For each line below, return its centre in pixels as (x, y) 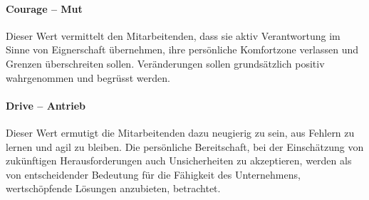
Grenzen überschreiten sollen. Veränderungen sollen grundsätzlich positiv (165, 63)
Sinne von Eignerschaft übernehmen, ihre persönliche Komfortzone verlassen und (182, 49)
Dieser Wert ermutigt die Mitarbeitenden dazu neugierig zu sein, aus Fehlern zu (180, 132)
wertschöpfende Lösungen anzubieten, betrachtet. (113, 188)
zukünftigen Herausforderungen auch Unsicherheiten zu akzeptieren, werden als (179, 160)
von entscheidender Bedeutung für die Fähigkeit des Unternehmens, (153, 174)
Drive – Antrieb (46, 105)
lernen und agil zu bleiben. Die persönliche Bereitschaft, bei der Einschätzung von (185, 146)
